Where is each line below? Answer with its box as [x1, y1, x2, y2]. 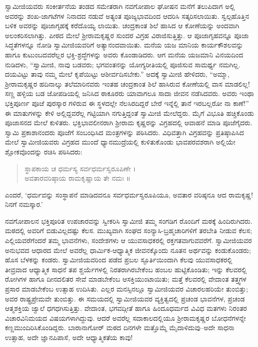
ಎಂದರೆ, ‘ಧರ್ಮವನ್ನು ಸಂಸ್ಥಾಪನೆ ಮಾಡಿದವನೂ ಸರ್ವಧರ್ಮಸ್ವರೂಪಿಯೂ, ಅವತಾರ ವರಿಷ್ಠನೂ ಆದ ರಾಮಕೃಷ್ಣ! [5, 189, 253, 199]
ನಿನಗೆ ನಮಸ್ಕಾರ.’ [5, 199, 43, 209]
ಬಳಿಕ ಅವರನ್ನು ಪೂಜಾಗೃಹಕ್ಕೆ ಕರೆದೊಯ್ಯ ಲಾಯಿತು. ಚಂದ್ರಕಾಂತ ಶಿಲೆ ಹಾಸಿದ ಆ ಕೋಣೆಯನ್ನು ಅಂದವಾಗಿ [5, 20, 239, 31]
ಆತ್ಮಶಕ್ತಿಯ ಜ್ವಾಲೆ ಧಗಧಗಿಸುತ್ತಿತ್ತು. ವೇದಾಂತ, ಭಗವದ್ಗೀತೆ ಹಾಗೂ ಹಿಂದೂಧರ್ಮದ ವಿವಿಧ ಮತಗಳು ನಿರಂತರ [5, 303, 247, 313]
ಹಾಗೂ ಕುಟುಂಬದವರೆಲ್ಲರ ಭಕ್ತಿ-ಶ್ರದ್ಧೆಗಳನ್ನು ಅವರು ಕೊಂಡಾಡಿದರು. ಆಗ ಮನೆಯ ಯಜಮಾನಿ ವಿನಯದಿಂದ [5, 49, 243, 59]
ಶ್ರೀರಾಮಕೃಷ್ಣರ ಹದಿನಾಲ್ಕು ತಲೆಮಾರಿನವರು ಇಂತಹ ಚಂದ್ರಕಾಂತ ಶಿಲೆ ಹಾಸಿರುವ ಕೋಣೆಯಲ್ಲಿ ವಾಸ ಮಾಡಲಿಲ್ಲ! [5, 78, 250, 89]
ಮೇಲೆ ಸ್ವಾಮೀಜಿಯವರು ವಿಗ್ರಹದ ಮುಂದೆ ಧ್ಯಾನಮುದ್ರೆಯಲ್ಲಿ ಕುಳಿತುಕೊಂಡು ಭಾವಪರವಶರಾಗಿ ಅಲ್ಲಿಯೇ [5, 137, 236, 147]
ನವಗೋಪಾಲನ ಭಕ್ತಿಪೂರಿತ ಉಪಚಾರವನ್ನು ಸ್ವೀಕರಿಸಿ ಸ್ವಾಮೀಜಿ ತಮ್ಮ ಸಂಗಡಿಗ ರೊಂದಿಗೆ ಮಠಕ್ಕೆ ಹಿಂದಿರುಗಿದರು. [5, 215, 253, 226]
